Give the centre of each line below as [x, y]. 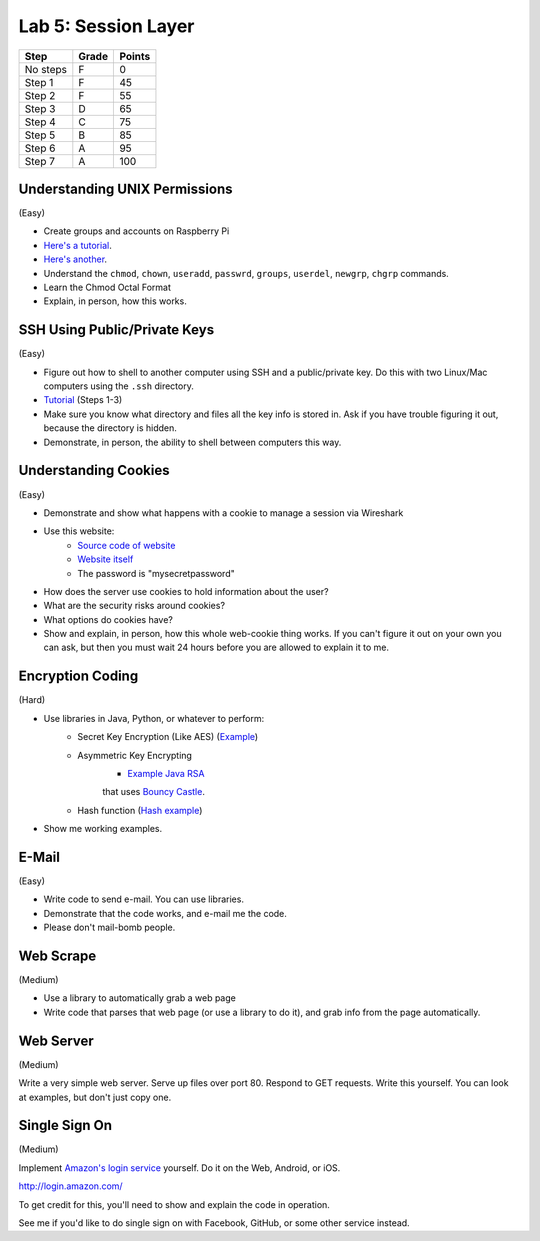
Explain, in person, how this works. [115, 301]
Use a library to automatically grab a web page [140, 998]
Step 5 [40, 135]
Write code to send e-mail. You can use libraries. [144, 899]
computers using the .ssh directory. [118, 386]
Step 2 [40, 95]
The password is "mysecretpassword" [156, 573]
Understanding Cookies [94, 470]
